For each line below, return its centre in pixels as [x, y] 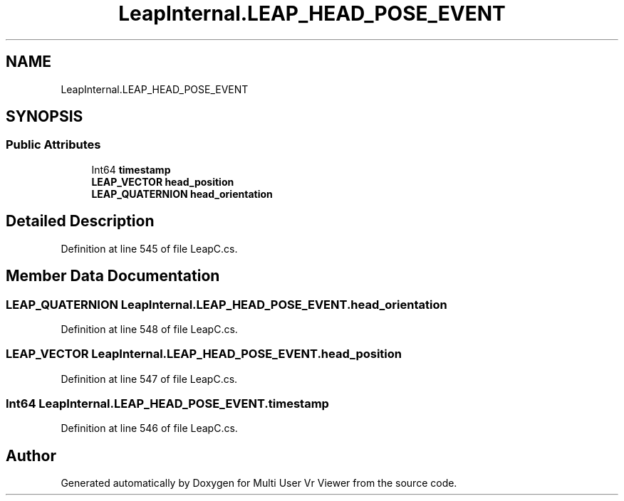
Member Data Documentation [113, 276]
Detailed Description [80, 221]
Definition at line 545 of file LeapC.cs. [149, 248]
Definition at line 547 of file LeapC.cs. [149, 379]
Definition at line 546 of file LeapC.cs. [149, 428]
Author [31, 455]
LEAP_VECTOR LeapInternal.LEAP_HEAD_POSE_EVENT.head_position [204, 354]
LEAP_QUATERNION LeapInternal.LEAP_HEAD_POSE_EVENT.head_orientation [227, 304]
